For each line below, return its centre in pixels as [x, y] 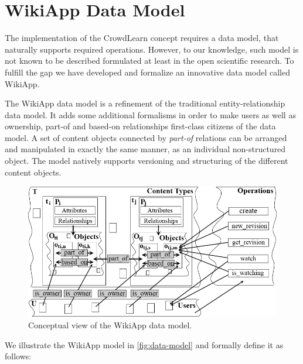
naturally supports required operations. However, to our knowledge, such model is [152, 49]
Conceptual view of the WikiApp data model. [110, 325]
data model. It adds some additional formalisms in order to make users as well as [150, 114]
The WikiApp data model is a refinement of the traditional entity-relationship [145, 103]
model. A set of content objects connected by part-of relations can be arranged [146, 137]
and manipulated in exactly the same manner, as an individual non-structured [145, 149]
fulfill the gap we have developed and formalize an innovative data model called [147, 72]
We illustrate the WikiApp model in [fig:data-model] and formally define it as [144, 344]
